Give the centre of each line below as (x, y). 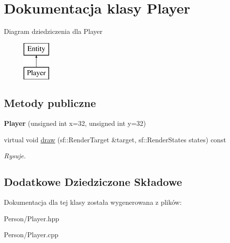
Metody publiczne (50, 103)
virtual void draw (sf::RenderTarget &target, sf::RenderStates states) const (115, 139)
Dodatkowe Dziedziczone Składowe (93, 182)
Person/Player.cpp (31, 235)
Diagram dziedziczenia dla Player (53, 31)
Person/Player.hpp (32, 218)
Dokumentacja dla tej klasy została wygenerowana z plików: (93, 202)
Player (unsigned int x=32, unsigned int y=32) (75, 123)
